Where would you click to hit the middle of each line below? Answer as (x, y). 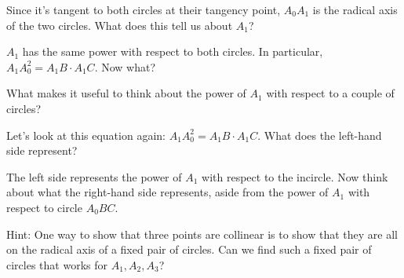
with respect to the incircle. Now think (295, 176)
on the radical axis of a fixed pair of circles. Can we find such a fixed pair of (189, 249)
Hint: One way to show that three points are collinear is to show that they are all (202, 234)
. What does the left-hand (320, 135)
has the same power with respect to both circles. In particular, (173, 51)
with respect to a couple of (330, 93)
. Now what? (125, 66)
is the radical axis (355, 9)
